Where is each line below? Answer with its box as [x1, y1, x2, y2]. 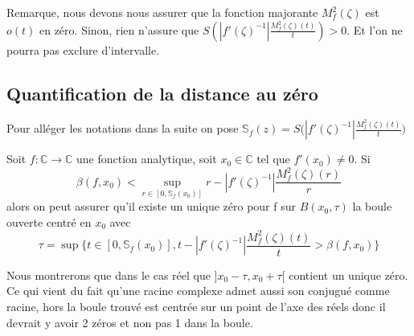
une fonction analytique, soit [76, 150, 217, 167]
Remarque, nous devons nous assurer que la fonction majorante [6, 4, 318, 20]
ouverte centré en [6, 213, 92, 230]
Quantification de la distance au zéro [6, 80, 318, 105]
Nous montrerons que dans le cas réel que [6, 266, 211, 283]
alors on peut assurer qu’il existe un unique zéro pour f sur [6, 198, 296, 215]
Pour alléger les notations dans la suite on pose [6, 120, 239, 137]
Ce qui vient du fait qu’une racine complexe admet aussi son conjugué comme [6, 282, 390, 299]
